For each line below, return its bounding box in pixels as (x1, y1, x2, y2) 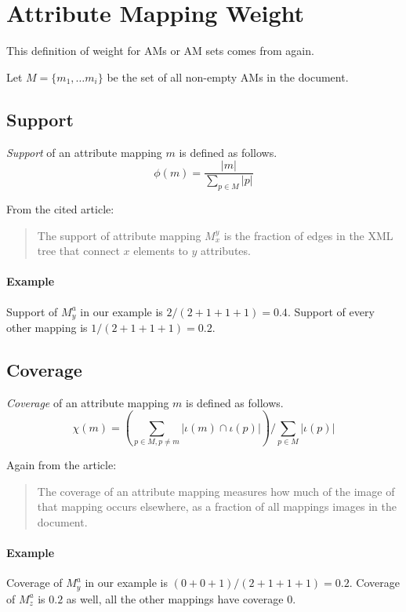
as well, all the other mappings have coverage (66, 590, 284, 607)
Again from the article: (6, 457, 117, 473)
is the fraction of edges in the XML (223, 227, 393, 243)
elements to (133, 242, 188, 259)
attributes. (201, 242, 251, 259)
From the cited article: (6, 200, 114, 217)
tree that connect (37, 242, 120, 259)
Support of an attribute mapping (6, 144, 162, 160)
